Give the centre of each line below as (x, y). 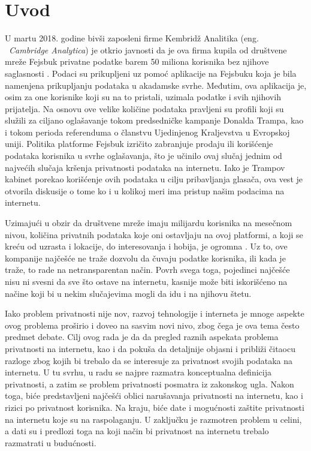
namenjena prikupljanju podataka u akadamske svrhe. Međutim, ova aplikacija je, (156, 85)
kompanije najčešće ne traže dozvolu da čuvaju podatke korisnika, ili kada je (145, 258)
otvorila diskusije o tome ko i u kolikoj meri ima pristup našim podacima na (145, 190)
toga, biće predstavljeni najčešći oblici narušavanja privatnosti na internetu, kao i (154, 396)
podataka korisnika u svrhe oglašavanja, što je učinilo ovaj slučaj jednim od (144, 156)
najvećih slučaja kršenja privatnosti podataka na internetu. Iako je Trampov (145, 167)
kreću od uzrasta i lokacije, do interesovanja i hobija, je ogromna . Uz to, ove (146, 246)
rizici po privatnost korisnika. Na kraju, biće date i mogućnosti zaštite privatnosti (155, 407)
